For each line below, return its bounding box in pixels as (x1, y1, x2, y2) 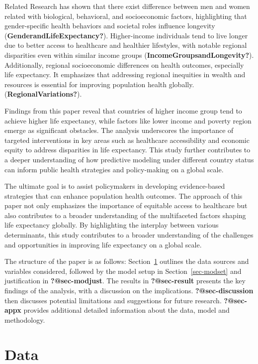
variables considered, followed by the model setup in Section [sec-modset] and (4, 265, 242, 276)
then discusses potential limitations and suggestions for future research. (4, 295, 222, 305)
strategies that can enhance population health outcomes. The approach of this (4, 190, 243, 201)
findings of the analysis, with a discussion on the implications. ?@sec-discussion (4, 285, 254, 296)
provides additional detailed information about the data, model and (23, 305, 230, 315)
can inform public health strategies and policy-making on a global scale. (4, 164, 224, 174)
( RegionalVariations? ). (4, 89, 82, 99)
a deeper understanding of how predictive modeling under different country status (4, 154, 254, 164)
